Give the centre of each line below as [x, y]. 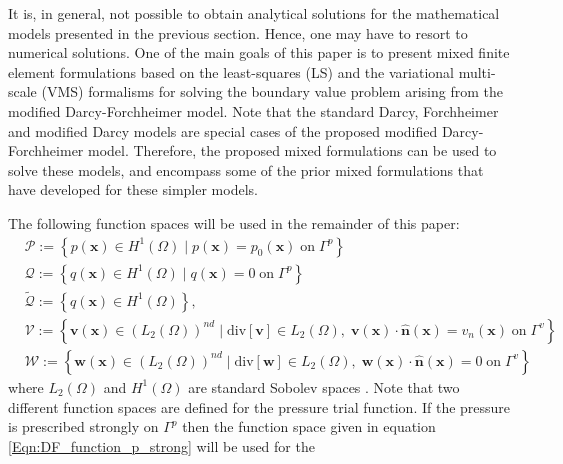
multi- [477, 71]
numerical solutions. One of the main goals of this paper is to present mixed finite [259, 52]
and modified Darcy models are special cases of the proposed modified [223, 130]
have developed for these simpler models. [133, 189]
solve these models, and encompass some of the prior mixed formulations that [246, 169]
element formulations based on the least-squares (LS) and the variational [231, 71]
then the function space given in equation [309, 426]
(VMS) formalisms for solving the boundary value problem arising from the [272, 91]
